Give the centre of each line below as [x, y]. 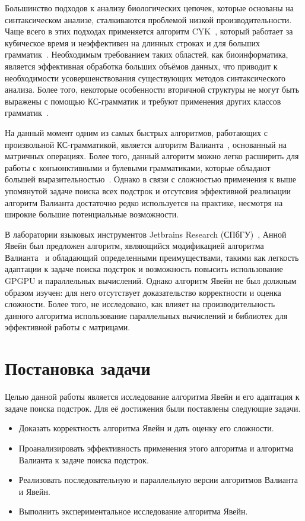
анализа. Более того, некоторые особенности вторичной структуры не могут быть [152, 89]
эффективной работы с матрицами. [68, 327]
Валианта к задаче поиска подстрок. [84, 460]
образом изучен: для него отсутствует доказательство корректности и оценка [143, 292]
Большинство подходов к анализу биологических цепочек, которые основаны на [150, 8]
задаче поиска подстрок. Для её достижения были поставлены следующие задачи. [153, 408]
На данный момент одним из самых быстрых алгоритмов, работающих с [136, 132]
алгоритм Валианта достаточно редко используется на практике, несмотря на [144, 202]
